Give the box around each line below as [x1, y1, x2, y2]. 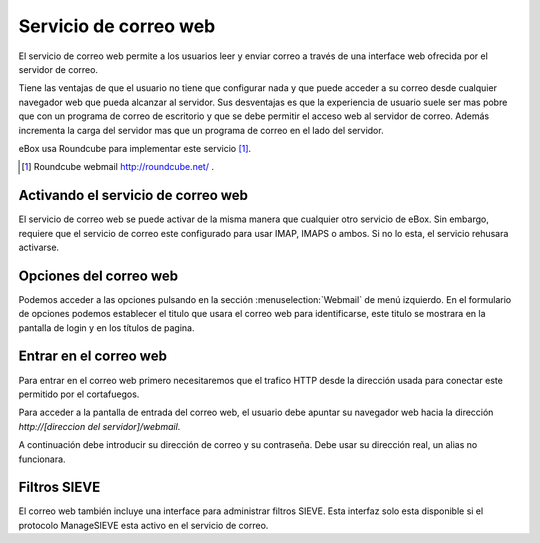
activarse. [18, 241, 60, 253]
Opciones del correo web [18, 267, 179, 284]
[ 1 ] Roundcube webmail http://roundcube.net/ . [21, 161, 215, 173]
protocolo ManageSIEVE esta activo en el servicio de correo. [18, 519, 269, 531]
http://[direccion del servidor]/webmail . [18, 420, 181, 432]
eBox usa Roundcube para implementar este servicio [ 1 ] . [18, 142, 252, 154]
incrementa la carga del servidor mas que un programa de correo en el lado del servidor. [18, 124, 384, 136]
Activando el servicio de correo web [18, 187, 249, 204]
